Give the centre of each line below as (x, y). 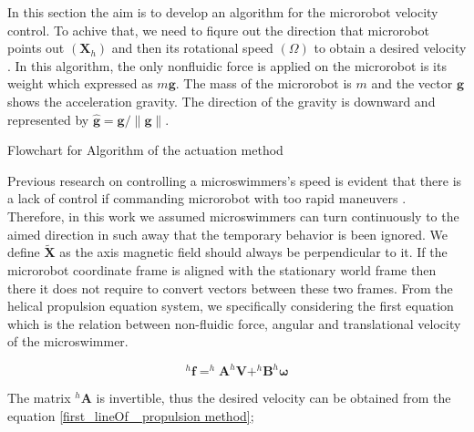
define (24, 252)
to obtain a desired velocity (390, 48)
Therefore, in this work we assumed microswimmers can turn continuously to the (233, 216)
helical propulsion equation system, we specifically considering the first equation (231, 306)
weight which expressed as (80, 83)
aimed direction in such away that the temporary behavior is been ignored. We (227, 234)
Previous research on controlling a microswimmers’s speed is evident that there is (235, 180)
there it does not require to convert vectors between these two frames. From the (230, 288)
